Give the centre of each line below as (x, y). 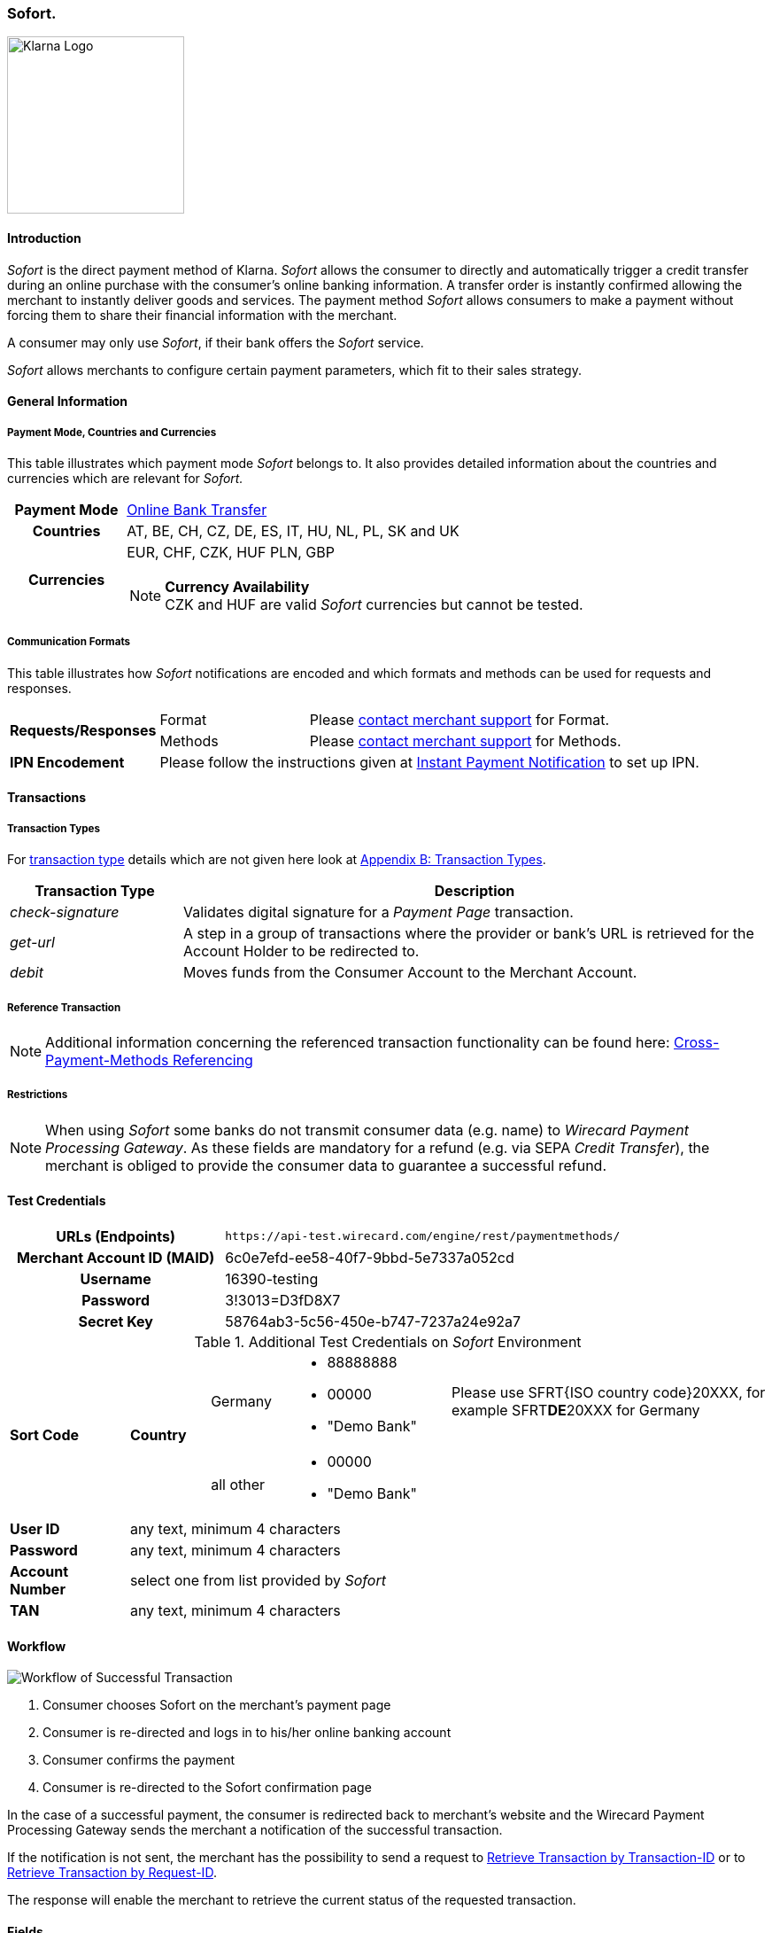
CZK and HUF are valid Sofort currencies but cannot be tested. (374, 604)
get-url (32, 943)
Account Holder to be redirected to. (301, 951)
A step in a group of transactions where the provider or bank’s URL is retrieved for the (469, 934)
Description (475, 891)
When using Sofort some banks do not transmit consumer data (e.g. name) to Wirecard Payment (367, 1130)
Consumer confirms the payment (139, 1760)
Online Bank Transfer (197, 509)
